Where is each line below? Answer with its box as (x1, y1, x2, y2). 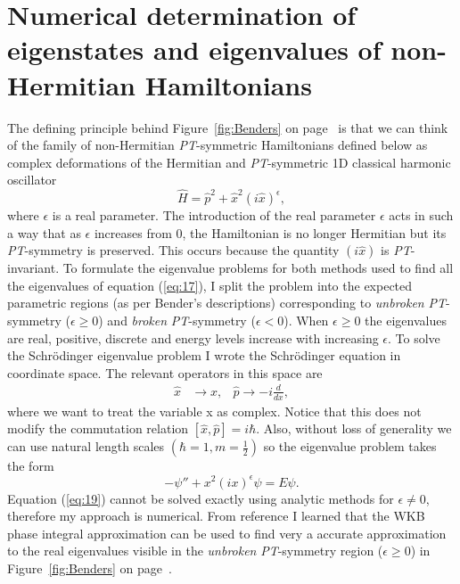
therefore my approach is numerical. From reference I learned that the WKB (7, 506, 425, 525)
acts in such (389, 206, 454, 225)
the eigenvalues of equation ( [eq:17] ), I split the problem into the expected (7, 276, 413, 294)
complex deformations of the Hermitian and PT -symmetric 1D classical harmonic (7, 152, 451, 171)
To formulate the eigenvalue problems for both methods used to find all (62, 259, 454, 277)
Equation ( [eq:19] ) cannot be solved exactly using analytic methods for (7, 489, 394, 507)
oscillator (7, 170, 57, 189)
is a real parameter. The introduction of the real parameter (52, 206, 376, 225)
